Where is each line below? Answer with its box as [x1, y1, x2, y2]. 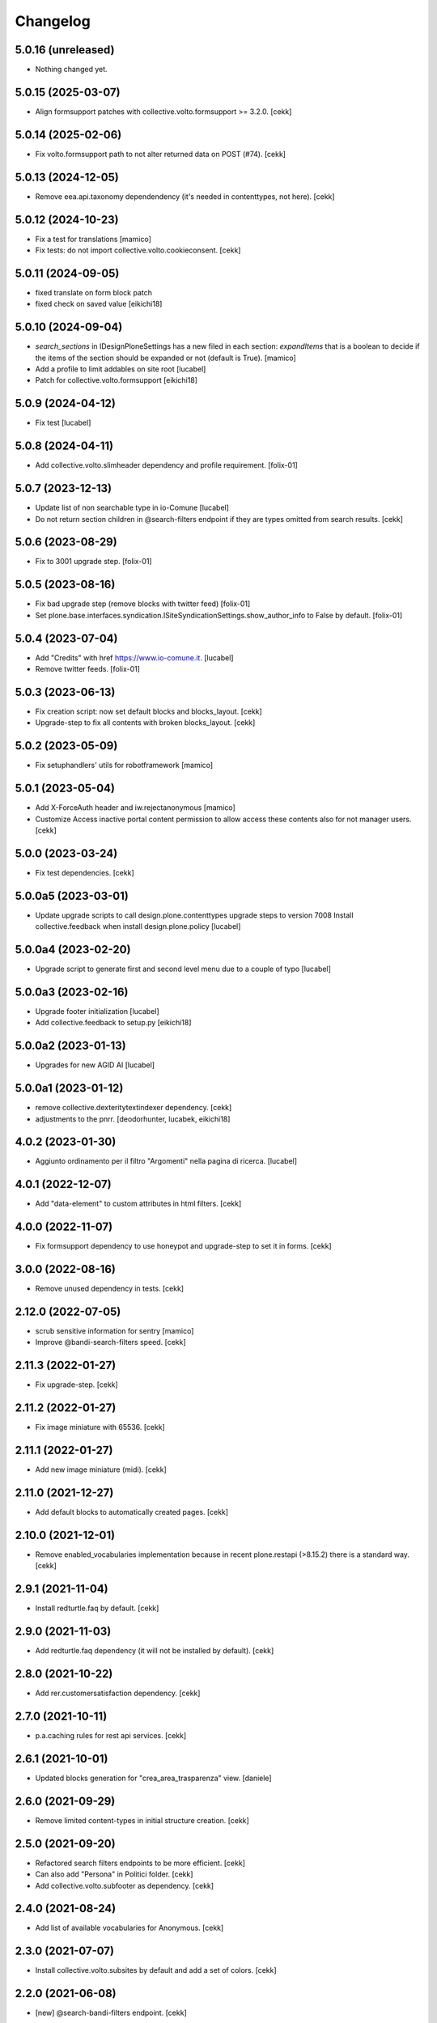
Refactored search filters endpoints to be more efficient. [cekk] [35, 1858, 246, 1868]
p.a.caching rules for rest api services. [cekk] [35, 1731, 187, 1741]
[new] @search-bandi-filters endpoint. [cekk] [35, 2008, 187, 2018]
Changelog [15, 12, 91, 30]
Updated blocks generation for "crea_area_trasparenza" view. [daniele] [35, 1773, 272, 1783]
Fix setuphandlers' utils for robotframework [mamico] [35, 761, 214, 770]
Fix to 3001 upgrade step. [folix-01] [35, 557, 153, 566]
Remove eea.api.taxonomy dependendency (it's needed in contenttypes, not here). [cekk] [35, 191, 335, 201]
